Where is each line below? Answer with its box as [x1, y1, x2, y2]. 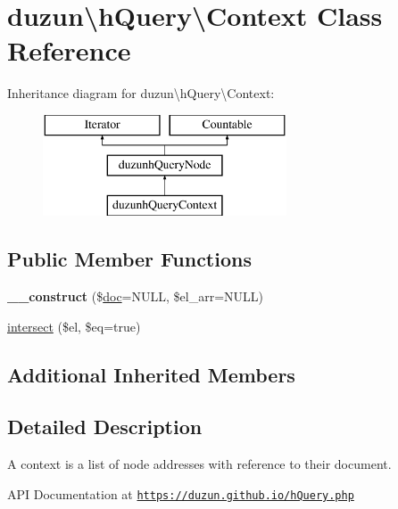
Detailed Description [7, 413, 203, 440]
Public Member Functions [7, 245, 252, 273]
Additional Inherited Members [7, 360, 295, 388]
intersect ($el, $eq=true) [7, 316, 141, 335]
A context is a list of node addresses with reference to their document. [7, 455, 392, 473]
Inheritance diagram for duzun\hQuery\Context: [7, 84, 275, 103]
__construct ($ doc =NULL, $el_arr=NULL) [7, 287, 263, 306]
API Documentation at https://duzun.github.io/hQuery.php [7, 484, 354, 503]
